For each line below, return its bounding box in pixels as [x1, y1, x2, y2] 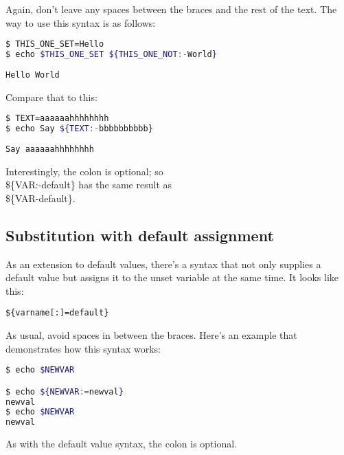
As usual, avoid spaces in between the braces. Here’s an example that [5, 328, 297, 342]
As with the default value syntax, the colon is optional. [5, 436, 238, 451]
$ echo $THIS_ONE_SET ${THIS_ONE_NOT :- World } [5, 49, 217, 60]
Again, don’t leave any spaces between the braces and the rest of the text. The [5, 2, 337, 16]
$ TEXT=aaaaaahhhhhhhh [5, 113, 109, 124]
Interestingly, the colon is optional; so [5, 164, 163, 178]
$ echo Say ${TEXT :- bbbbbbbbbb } [5, 124, 153, 134]
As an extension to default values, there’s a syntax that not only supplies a [5, 256, 321, 271]
